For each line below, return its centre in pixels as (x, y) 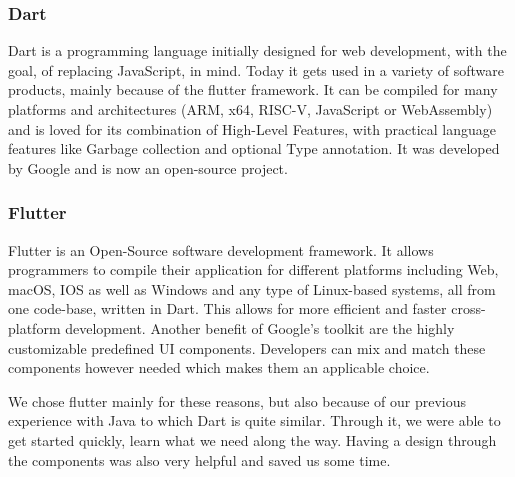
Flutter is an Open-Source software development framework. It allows (221, 249)
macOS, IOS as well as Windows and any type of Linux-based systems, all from (252, 288)
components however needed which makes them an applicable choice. (219, 367)
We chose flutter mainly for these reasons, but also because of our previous (237, 400)
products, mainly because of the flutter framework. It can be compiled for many (253, 89)
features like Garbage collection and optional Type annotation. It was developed (254, 148)
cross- (468, 308)
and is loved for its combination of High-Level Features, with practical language (252, 128)
